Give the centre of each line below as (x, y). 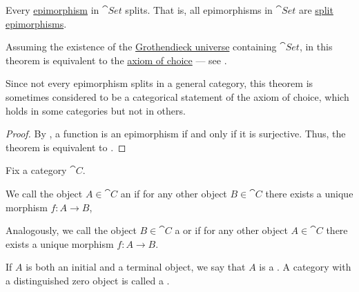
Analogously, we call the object (71, 230)
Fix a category (36, 170)
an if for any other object (174, 193)
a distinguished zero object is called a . (88, 280)
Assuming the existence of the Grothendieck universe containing (141, 47)
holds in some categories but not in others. (96, 110)
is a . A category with (305, 267)
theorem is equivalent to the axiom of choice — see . (116, 60)
